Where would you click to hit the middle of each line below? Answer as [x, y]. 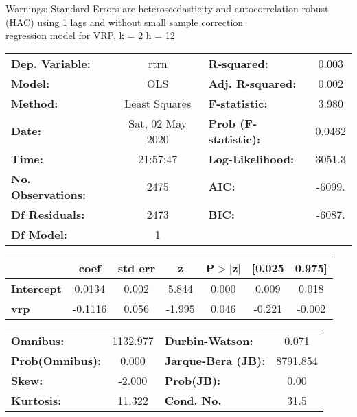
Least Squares [158, 103]
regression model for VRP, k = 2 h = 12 [90, 35]
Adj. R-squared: [252, 83]
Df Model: [39, 234]
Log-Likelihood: [251, 158]
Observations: [49, 194]
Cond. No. [193, 400]
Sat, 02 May [158, 123]
